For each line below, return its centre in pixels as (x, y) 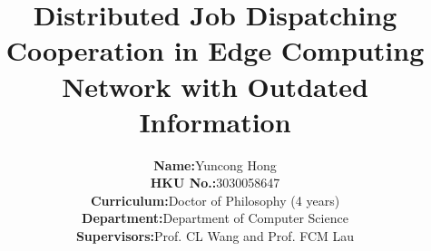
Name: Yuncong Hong (215, 164)
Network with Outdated (215, 86)
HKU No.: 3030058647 (215, 183)
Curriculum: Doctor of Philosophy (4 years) (215, 200)
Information (215, 121)
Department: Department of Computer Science (215, 218)
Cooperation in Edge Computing (215, 50)
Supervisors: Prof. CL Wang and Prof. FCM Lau (215, 236)
